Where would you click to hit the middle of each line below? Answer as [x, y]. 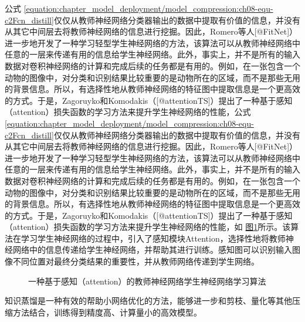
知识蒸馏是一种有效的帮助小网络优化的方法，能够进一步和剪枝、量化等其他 [148, 301]
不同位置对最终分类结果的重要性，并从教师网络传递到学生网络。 [136, 261]
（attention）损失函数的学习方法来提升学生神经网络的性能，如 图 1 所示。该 [148, 227]
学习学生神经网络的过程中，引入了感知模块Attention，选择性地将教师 [153, 238]
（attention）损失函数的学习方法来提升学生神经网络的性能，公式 [128, 112]
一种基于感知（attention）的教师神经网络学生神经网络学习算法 [147, 281]
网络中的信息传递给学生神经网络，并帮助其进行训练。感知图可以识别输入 [152, 250]
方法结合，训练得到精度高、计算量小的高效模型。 [107, 312]
